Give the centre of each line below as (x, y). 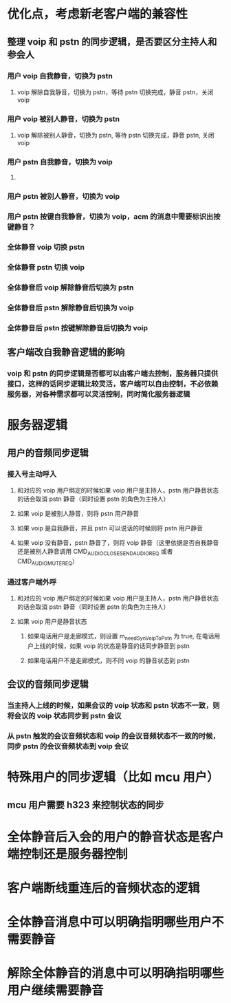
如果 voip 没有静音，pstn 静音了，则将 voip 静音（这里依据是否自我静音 (118, 543)
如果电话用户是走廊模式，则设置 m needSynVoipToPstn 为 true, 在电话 (121, 637)
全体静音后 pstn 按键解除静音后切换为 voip (77, 327)
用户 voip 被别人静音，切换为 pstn (64, 119)
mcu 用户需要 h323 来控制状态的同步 (86, 805)
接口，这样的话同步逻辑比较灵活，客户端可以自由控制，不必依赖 (113, 384)
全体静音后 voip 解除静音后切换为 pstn (70, 288)
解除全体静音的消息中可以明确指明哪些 (116, 973)
